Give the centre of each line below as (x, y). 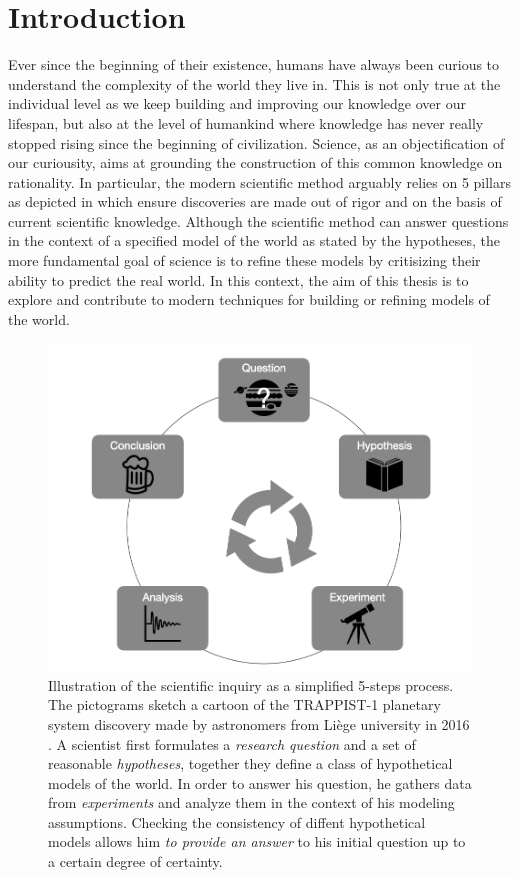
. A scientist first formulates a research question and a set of (232, 743)
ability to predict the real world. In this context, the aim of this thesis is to (238, 279)
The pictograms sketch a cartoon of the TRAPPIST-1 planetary (244, 704)
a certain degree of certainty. (135, 861)
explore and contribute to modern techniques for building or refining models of (249, 299)
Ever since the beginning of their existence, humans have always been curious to (254, 64)
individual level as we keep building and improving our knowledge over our (237, 103)
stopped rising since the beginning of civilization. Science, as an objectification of (256, 142)
